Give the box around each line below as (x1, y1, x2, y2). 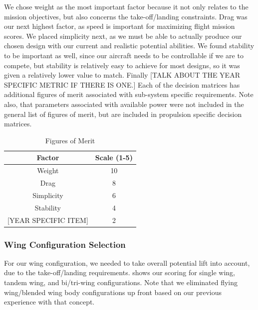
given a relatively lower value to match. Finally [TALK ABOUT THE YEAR (4, 70, 240, 80)
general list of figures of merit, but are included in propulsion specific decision (4, 108, 242, 119)
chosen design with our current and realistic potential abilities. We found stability (4, 40, 255, 51)
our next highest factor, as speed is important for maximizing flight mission (4, 21, 235, 31)
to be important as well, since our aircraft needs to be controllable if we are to (4, 50, 244, 60)
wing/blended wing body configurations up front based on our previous (4, 287, 222, 297)
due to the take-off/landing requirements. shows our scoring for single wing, (4, 267, 235, 278)
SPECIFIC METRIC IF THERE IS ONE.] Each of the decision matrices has (4, 79, 240, 90)
